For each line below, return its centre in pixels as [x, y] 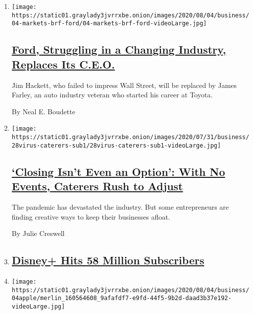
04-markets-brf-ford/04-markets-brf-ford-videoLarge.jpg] [109, 24]
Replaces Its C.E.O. [63, 64]
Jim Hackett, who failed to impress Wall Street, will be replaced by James [124, 85]
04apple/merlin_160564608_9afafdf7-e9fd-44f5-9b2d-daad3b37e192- [122, 298]
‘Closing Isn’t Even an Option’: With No [118, 171]
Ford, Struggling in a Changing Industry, [119, 49]
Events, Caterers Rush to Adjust [97, 186]
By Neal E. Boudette [43, 111]
